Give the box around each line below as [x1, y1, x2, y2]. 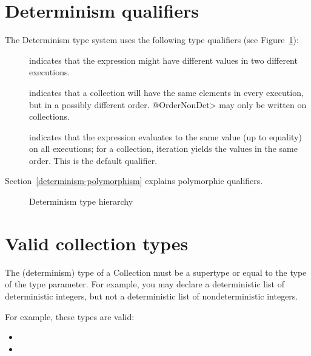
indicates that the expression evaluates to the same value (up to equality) [29, 130, 302, 143]
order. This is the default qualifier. [29, 154, 158, 166]
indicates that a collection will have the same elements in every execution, [29, 86, 304, 98]
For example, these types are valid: [5, 310, 135, 323]
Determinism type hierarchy [29, 195, 133, 208]
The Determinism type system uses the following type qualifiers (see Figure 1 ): [5, 33, 299, 46]
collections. [29, 110, 70, 123]
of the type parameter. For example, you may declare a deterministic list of [5, 278, 284, 290]
